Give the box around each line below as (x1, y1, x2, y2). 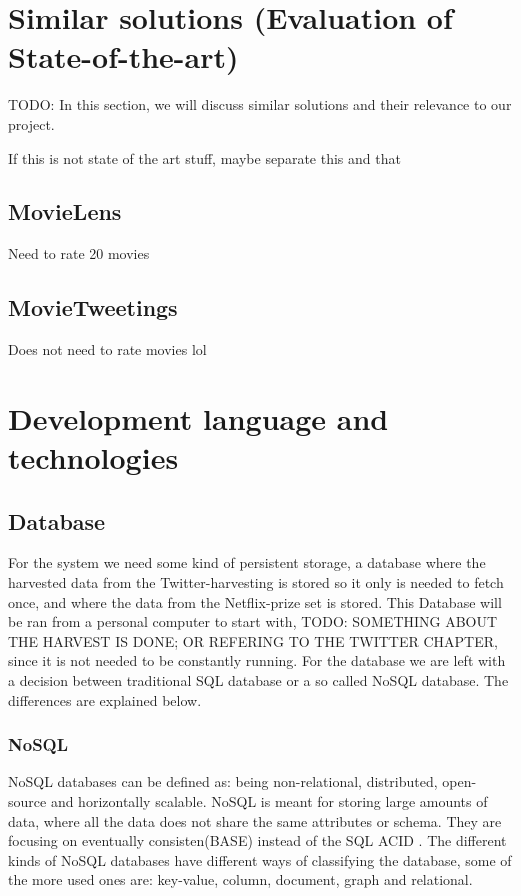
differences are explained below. (8, 689, 202, 710)
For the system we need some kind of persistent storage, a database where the (8, 552, 486, 573)
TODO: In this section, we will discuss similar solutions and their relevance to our (8, 94, 512, 115)
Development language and (8, 397, 389, 438)
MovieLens (8, 196, 122, 227)
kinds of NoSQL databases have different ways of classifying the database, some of (8, 849, 512, 870)
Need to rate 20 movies (8, 243, 150, 264)
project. (8, 113, 55, 134)
